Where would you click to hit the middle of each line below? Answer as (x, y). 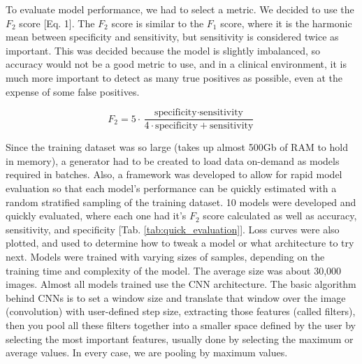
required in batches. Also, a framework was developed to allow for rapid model (174, 174)
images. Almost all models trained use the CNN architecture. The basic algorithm (181, 284)
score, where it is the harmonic (286, 23)
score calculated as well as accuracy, (280, 216)
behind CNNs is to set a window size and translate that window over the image (176, 297)
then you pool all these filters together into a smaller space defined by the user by (181, 325)
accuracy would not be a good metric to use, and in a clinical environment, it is (176, 64)
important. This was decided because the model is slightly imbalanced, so (163, 50)
